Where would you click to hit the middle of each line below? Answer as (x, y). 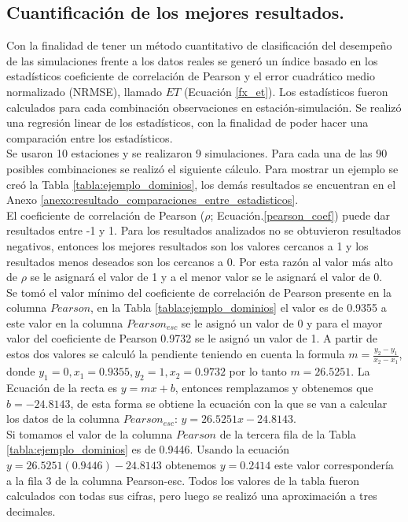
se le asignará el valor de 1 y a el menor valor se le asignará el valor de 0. (206, 277)
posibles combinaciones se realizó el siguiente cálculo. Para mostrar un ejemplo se (202, 168)
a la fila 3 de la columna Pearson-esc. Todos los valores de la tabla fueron (183, 480)
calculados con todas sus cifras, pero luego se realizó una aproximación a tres (192, 496)
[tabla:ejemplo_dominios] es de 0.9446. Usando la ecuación (148, 449)
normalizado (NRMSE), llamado (85, 91)
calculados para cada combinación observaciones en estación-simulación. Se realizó (204, 107)
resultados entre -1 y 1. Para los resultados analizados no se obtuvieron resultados (204, 230)
